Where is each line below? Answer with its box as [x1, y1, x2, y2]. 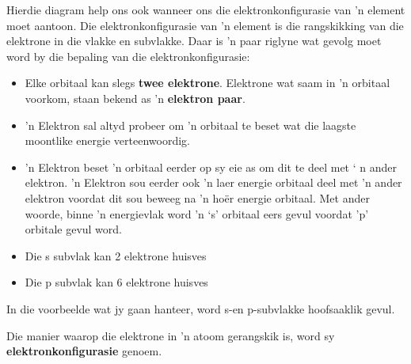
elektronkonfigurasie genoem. [6, 343, 162, 359]
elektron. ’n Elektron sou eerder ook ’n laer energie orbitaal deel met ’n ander [25, 174, 402, 191]
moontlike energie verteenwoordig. [25, 132, 190, 149]
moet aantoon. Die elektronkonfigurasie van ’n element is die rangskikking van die [6, 17, 404, 33]
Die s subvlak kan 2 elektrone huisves [25, 247, 207, 264]
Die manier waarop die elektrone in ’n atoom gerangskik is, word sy [6, 327, 335, 343]
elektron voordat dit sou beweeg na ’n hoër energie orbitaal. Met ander [25, 189, 370, 206]
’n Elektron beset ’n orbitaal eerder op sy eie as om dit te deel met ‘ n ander [25, 158, 397, 175]
